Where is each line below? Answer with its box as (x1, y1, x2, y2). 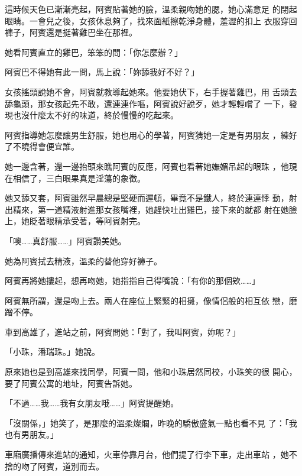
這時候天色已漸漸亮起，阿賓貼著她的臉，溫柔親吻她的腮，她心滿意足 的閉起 (5, 3, 297, 15)
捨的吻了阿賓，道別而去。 (5, 459, 104, 472)
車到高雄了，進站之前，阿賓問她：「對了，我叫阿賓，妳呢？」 (5, 325, 241, 338)
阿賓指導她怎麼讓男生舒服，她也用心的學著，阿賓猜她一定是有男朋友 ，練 (5, 128, 289, 141)
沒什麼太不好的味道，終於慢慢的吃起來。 (21, 109, 178, 121)
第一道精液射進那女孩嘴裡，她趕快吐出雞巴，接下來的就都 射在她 (37, 203, 289, 215)
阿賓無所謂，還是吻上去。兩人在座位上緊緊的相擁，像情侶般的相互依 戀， (5, 294, 289, 306)
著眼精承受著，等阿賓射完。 (37, 215, 145, 227)
